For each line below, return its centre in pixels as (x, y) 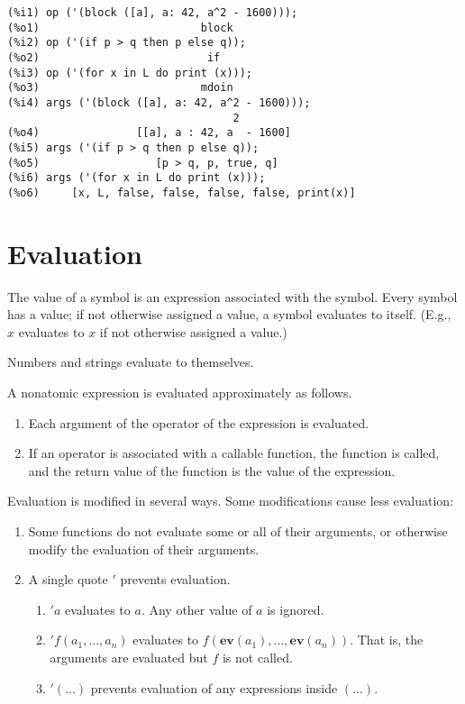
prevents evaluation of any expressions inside (214, 687)
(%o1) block (120, 27)
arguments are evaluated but (129, 657)
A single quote (68, 579)
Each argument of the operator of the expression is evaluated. (199, 422)
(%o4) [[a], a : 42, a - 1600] (149, 133)
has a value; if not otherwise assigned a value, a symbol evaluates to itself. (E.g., (229, 314)
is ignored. (296, 609)
